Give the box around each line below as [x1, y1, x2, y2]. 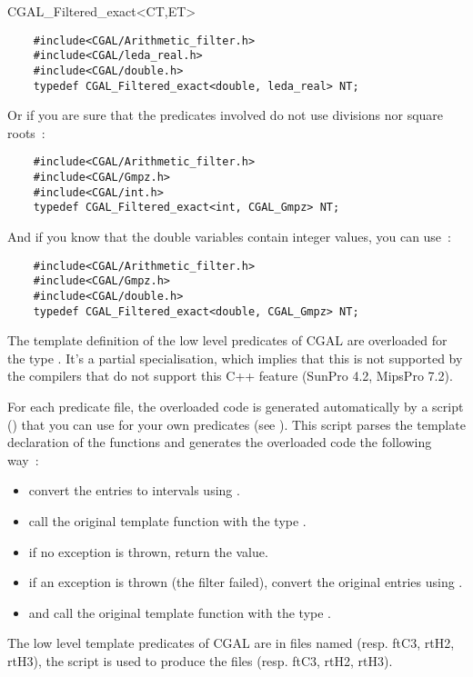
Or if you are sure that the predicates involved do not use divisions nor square [7, 105, 444, 124]
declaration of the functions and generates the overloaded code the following [7, 433, 432, 452]
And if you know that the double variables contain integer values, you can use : [7, 227, 451, 246]
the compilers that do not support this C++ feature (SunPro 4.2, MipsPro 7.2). [7, 366, 453, 385]
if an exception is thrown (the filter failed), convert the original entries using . [28, 572, 463, 592]
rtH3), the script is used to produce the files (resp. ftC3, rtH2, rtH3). [7, 651, 393, 670]
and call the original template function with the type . [28, 602, 331, 622]
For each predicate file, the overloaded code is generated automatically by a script [7, 397, 464, 416]
